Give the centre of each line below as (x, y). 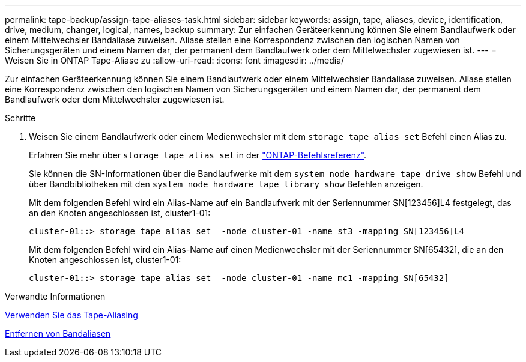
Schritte (20, 118)
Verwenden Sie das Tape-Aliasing (71, 315)
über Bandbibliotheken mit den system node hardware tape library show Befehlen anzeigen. (226, 184)
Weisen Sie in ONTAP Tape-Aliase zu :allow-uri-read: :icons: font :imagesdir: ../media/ (175, 60)
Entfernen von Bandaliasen (58, 333)
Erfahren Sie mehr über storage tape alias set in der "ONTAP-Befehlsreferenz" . (198, 155)
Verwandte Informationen (55, 296)
